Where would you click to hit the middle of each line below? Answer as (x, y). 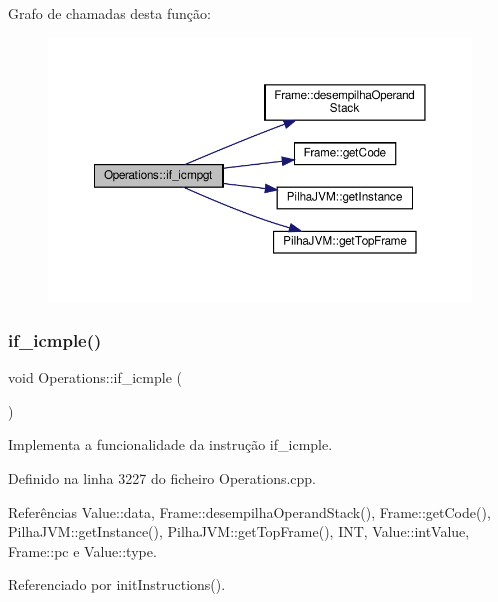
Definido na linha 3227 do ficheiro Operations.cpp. (162, 477)
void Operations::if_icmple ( (95, 377)
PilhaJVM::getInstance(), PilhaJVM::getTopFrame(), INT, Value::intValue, (239, 531)
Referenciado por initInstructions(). (117, 584)
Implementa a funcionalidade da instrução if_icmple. (170, 444)
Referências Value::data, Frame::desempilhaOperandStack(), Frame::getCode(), (249, 511)
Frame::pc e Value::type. (82, 550)
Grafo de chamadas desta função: (109, 13)
